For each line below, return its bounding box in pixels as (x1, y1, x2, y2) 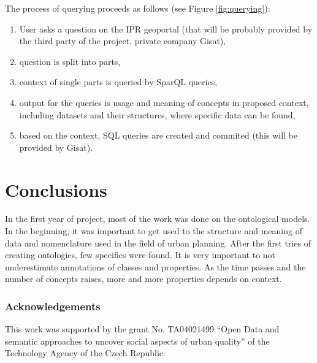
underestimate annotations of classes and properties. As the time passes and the (5, 260, 306, 273)
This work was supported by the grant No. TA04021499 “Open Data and (5, 323, 280, 335)
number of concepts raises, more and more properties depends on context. (5, 272, 282, 285)
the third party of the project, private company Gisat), (19, 34, 226, 47)
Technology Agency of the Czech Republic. (5, 346, 166, 359)
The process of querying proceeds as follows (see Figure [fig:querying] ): (5, 2, 270, 14)
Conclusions (5, 177, 107, 202)
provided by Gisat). (19, 140, 93, 153)
